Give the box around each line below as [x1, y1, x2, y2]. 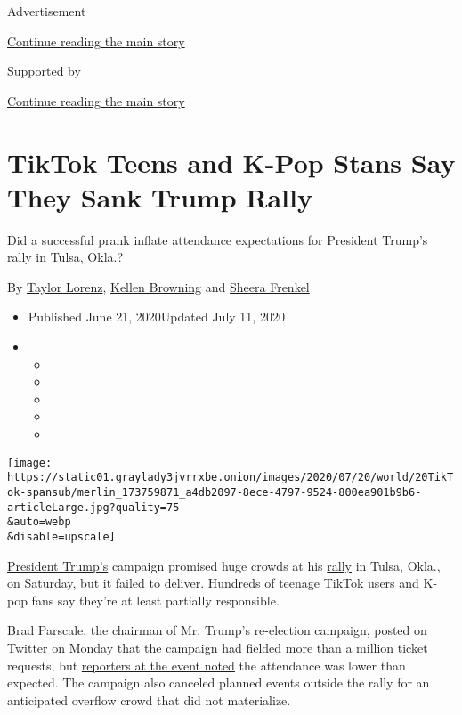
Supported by [7, 61, 81, 80]
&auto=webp [7, 516, 71, 529]
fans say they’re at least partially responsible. [31, 590, 280, 609]
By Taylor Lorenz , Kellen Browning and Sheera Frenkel [7, 277, 310, 296]
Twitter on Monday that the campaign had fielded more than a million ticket [7, 638, 428, 656]
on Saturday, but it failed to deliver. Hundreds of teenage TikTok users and [7, 573, 419, 592]
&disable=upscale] [7, 530, 116, 543]
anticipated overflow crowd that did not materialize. [7, 690, 291, 709]
